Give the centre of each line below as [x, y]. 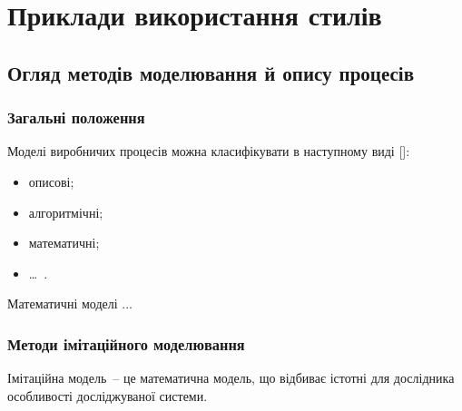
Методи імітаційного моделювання [126, 343]
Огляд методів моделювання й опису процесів [211, 72]
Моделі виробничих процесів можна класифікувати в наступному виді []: [209, 151]
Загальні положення [76, 117]
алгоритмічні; [66, 212]
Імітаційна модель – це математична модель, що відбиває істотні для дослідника [231, 378]
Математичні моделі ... [70, 303]
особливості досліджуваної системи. [108, 395]
